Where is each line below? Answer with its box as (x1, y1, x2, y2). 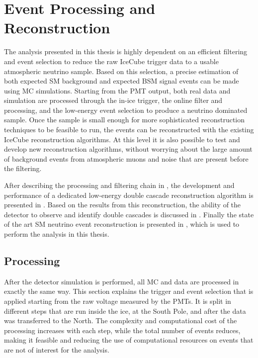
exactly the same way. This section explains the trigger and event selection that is (4, 286, 254, 296)
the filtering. (4, 163, 42, 174)
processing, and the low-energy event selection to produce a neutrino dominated (4, 104, 248, 115)
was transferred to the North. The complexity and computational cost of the (4, 315, 237, 326)
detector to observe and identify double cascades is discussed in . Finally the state (4, 209, 254, 219)
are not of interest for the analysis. (4, 344, 109, 355)
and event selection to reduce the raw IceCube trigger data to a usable (4, 56, 219, 66)
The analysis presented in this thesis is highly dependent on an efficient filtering (4, 46, 248, 57)
